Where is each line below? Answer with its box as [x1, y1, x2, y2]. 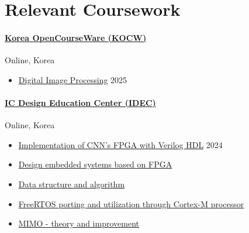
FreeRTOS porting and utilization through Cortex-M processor [18, 197, 244, 210]
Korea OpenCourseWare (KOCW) [5, 31, 147, 43]
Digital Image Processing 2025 [18, 73, 127, 85]
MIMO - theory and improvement [18, 217, 139, 229]
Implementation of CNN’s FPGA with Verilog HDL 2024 [18, 138, 223, 150]
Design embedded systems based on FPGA [18, 158, 172, 170]
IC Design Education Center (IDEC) [5, 96, 156, 108]
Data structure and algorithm [18, 177, 125, 190]
